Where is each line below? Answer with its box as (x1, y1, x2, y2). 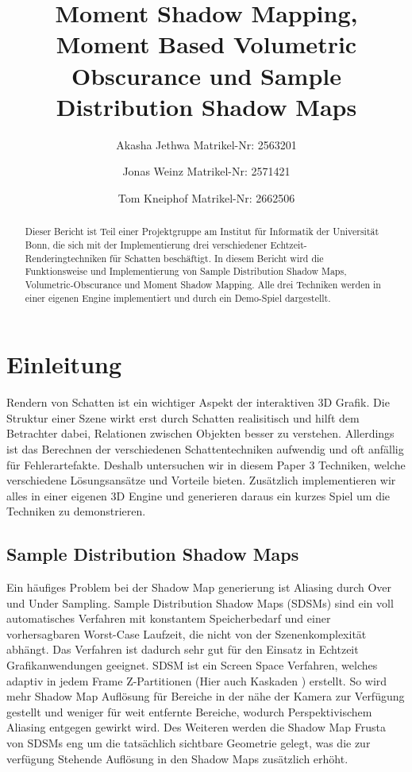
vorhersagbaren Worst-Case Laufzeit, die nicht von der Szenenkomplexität (6, 625, 367, 642)
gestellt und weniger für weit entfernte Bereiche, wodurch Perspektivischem (6, 703, 372, 720)
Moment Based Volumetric (56, 28, 357, 60)
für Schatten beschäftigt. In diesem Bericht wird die (110, 251, 324, 264)
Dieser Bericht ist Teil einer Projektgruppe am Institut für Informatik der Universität (25, 225, 379, 238)
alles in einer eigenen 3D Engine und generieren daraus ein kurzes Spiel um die (6, 487, 391, 504)
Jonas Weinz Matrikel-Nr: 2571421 (122, 163, 291, 179)
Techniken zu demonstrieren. (6, 503, 146, 519)
